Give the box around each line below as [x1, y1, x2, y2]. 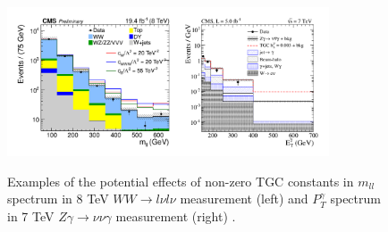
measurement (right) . [115, 206, 236, 225]
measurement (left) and [180, 189, 308, 208]
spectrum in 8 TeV [7, 189, 109, 208]
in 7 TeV [7, 206, 55, 225]
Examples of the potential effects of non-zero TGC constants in [7, 171, 354, 190]
